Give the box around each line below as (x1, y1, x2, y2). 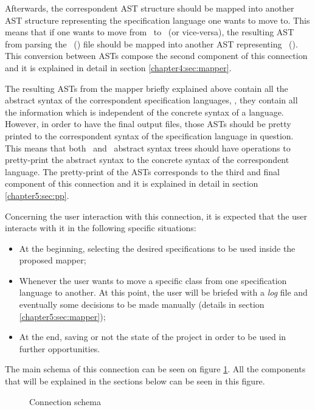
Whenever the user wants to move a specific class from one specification (19, 274, 287, 287)
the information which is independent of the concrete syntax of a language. (5, 105, 284, 118)
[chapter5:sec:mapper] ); (19, 310, 106, 322)
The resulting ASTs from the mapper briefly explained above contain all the (5, 82, 288, 94)
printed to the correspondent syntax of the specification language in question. (5, 129, 294, 142)
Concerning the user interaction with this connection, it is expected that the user (5, 209, 308, 222)
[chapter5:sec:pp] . (5, 189, 69, 201)
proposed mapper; (19, 254, 86, 266)
